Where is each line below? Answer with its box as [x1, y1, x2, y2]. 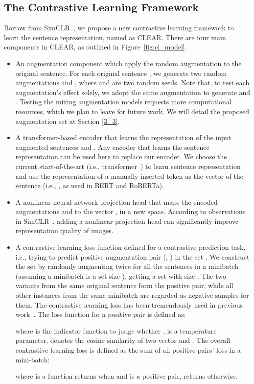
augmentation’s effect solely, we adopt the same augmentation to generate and [15, 87, 251, 97]
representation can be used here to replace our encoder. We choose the [15, 151, 227, 162]
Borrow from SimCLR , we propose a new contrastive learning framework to [4, 23, 234, 33]
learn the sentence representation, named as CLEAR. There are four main [4, 32, 226, 42]
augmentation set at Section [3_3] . [15, 116, 120, 126]
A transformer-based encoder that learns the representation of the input [15, 132, 232, 143]
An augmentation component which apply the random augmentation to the [15, 58, 242, 68]
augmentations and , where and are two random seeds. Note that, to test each [15, 77, 250, 88]
